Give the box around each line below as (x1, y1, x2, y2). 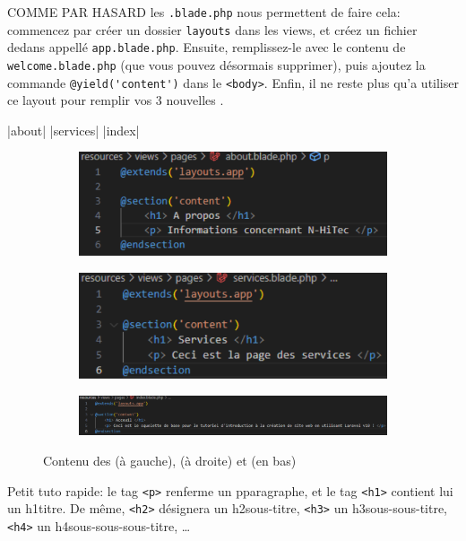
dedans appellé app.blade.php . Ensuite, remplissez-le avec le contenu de (7, 38, 406, 57)
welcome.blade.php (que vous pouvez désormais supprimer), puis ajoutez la (7, 55, 426, 74)
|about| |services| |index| (7, 120, 140, 139)
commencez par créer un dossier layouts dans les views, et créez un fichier (7, 20, 418, 39)
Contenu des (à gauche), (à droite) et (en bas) (43, 450, 297, 469)
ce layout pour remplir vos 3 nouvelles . (7, 91, 224, 109)
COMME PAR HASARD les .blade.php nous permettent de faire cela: (7, 3, 401, 21)
